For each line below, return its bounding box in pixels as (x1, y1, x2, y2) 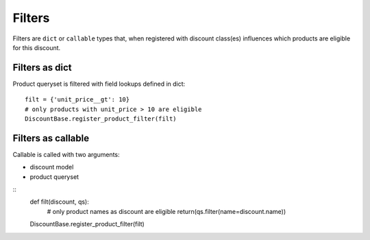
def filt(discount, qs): (29, 197, 89, 206)
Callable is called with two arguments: (12, 150, 120, 158)
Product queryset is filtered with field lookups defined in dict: (12, 80, 186, 88)
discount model (29, 163, 74, 171)
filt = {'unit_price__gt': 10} (25, 96, 130, 104)
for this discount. (12, 43, 61, 51)
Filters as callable (12, 132, 89, 144)
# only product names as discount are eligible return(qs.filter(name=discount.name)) (47, 207, 286, 215)
